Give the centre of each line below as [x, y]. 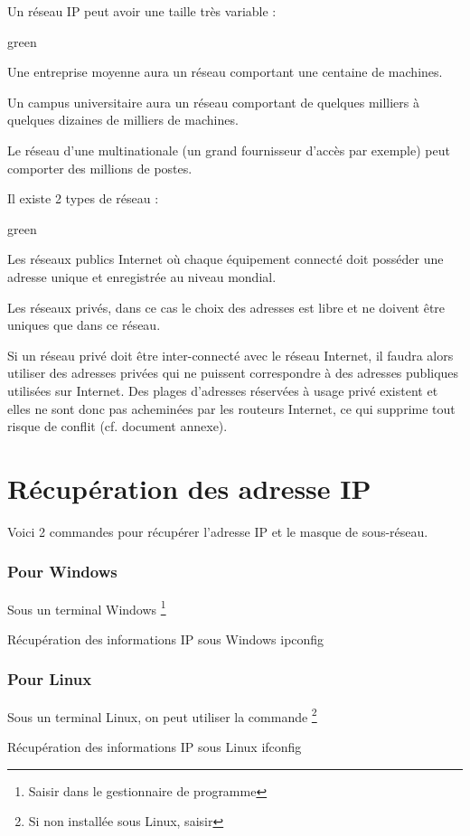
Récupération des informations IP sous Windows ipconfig [166, 639]
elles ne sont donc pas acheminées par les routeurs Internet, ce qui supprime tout [231, 408]
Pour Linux [50, 679]
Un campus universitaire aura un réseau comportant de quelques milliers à [214, 102]
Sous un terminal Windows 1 [87, 607]
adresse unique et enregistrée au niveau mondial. [142, 276]
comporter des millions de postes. [100, 168]
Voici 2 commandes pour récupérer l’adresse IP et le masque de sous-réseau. [218, 531]
